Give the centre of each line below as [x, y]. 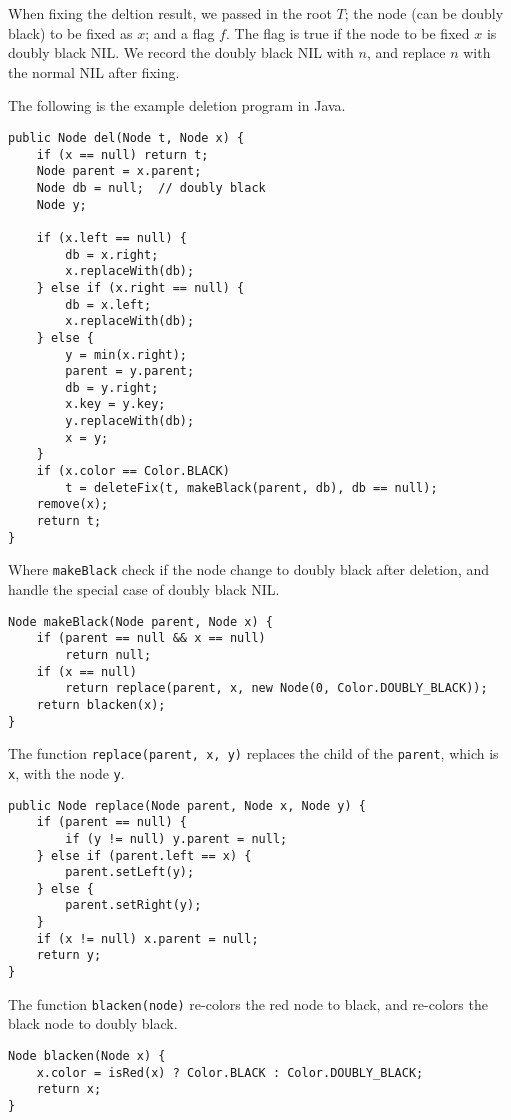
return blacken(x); [101, 704]
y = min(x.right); [126, 354]
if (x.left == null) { [111, 237]
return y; [69, 955]
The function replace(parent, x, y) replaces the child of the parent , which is [253, 753]
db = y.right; [112, 387]
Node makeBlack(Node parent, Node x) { [140, 621]
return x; [69, 1089]
